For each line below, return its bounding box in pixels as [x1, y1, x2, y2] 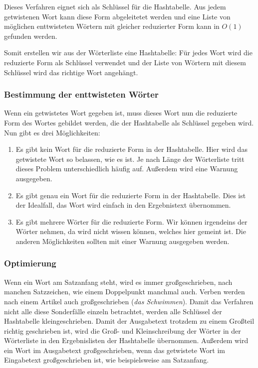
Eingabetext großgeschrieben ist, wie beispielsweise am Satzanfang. [4, 355, 209, 365]
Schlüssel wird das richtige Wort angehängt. [4, 67, 138, 77]
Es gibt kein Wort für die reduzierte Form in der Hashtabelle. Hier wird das [15, 144, 248, 154]
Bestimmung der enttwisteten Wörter [4, 88, 159, 101]
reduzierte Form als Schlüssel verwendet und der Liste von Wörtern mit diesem [4, 57, 246, 67]
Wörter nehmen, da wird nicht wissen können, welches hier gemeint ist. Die [15, 226, 246, 237]
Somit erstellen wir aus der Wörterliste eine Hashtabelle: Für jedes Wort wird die [4, 47, 253, 58]
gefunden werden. [4, 30, 57, 41]
